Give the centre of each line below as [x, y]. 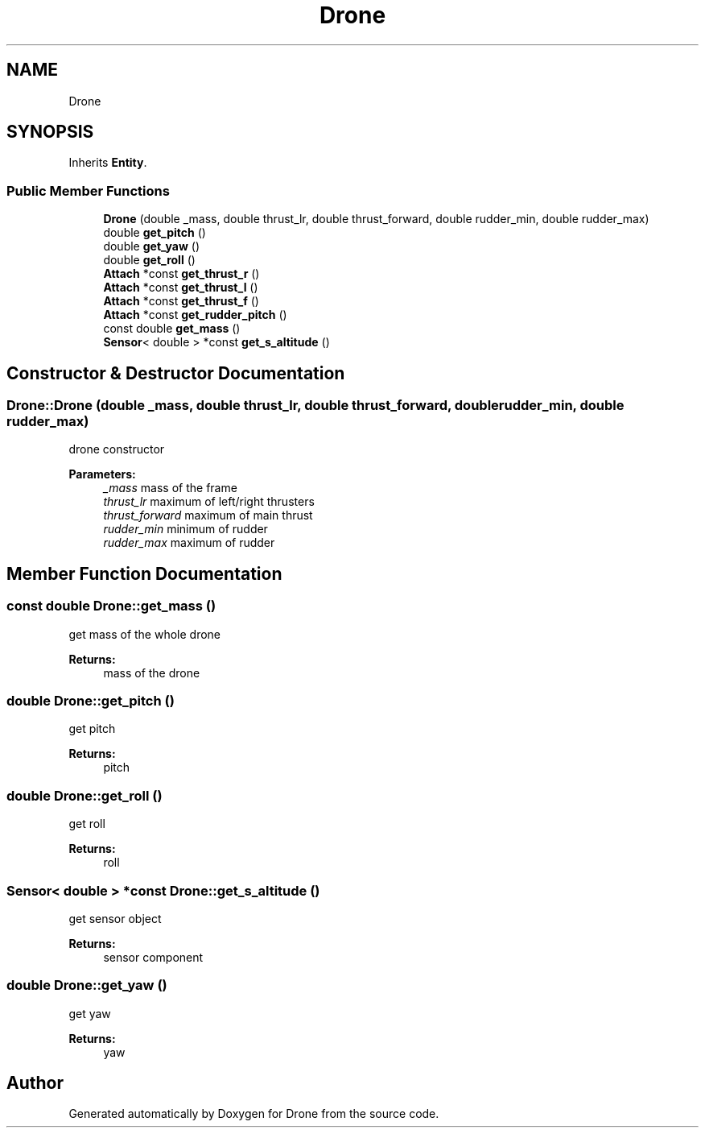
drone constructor [117, 449]
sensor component [153, 957]
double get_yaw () [152, 246]
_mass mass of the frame [170, 488]
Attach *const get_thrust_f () [181, 301]
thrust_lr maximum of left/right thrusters [209, 502]
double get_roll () [149, 260]
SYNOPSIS [50, 132]
